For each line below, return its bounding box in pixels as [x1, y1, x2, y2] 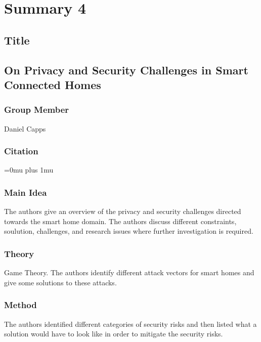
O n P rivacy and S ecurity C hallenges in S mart [4, 62, 248, 77]
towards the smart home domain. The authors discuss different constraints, [4, 216, 237, 226]
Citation [4, 145, 38, 157]
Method [4, 298, 37, 311]
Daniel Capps [4, 123, 46, 134]
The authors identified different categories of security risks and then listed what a [4, 318, 257, 329]
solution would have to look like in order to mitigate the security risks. [4, 328, 223, 339]
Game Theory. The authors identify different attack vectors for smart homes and [4, 267, 254, 278]
